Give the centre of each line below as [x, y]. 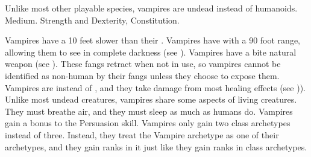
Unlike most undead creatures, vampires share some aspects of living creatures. [151, 99]
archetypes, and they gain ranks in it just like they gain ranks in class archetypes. [156, 146]
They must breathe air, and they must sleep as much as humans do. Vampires [149, 111]
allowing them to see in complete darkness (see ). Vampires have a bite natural [151, 52]
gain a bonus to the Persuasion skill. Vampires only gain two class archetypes [148, 123]
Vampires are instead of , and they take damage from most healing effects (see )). [155, 87]
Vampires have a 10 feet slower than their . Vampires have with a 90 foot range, [152, 40]
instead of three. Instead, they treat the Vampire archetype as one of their [142, 134]
